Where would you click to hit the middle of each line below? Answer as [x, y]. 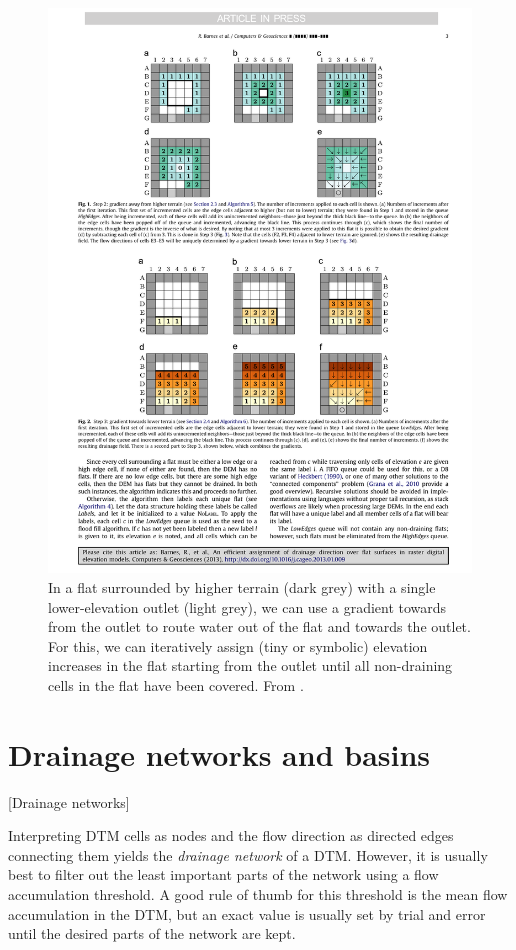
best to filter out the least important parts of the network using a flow [223, 874]
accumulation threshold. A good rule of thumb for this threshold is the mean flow [258, 893]
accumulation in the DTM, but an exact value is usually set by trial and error [247, 913]
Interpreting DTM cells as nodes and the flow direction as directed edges [231, 835]
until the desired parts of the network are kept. [152, 933]
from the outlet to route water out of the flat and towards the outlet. [259, 626]
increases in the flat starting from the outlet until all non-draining [250, 665]
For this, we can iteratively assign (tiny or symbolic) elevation [238, 645]
